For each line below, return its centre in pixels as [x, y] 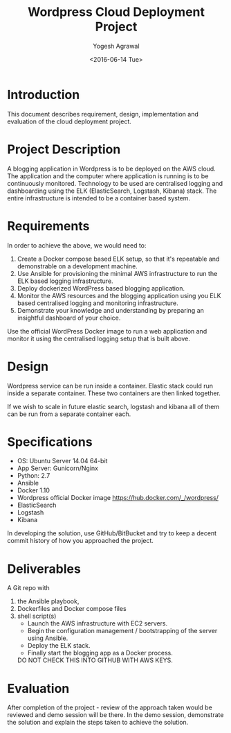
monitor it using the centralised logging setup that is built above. [99, 338]
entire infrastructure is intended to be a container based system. [99, 198]
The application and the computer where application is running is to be [108, 176]
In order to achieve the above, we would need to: [77, 245]
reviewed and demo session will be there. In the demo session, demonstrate [115, 715]
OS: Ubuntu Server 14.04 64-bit [62, 461]
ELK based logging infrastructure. [65, 281]
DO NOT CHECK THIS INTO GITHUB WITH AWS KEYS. [95, 660]
